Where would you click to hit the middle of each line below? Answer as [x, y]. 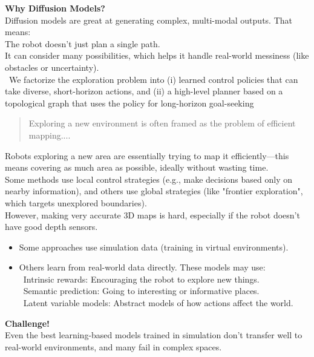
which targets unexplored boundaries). [76, 202]
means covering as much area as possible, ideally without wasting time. [137, 167]
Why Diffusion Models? [55, 8]
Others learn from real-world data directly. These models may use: [142, 267]
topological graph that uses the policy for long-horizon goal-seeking [129, 103]
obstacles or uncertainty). [52, 67]
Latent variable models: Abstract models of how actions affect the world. [158, 303]
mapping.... [50, 135]
